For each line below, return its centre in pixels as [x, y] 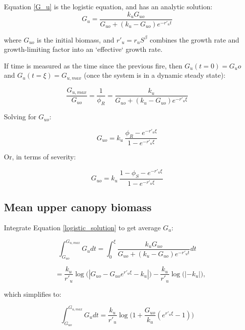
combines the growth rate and [195, 39]
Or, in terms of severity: [40, 157]
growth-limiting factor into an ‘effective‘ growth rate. [83, 49]
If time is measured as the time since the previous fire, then [93, 65]
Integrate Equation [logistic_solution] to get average [82, 227]
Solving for [20, 117]
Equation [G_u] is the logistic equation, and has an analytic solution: [108, 6]
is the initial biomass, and [76, 39]
